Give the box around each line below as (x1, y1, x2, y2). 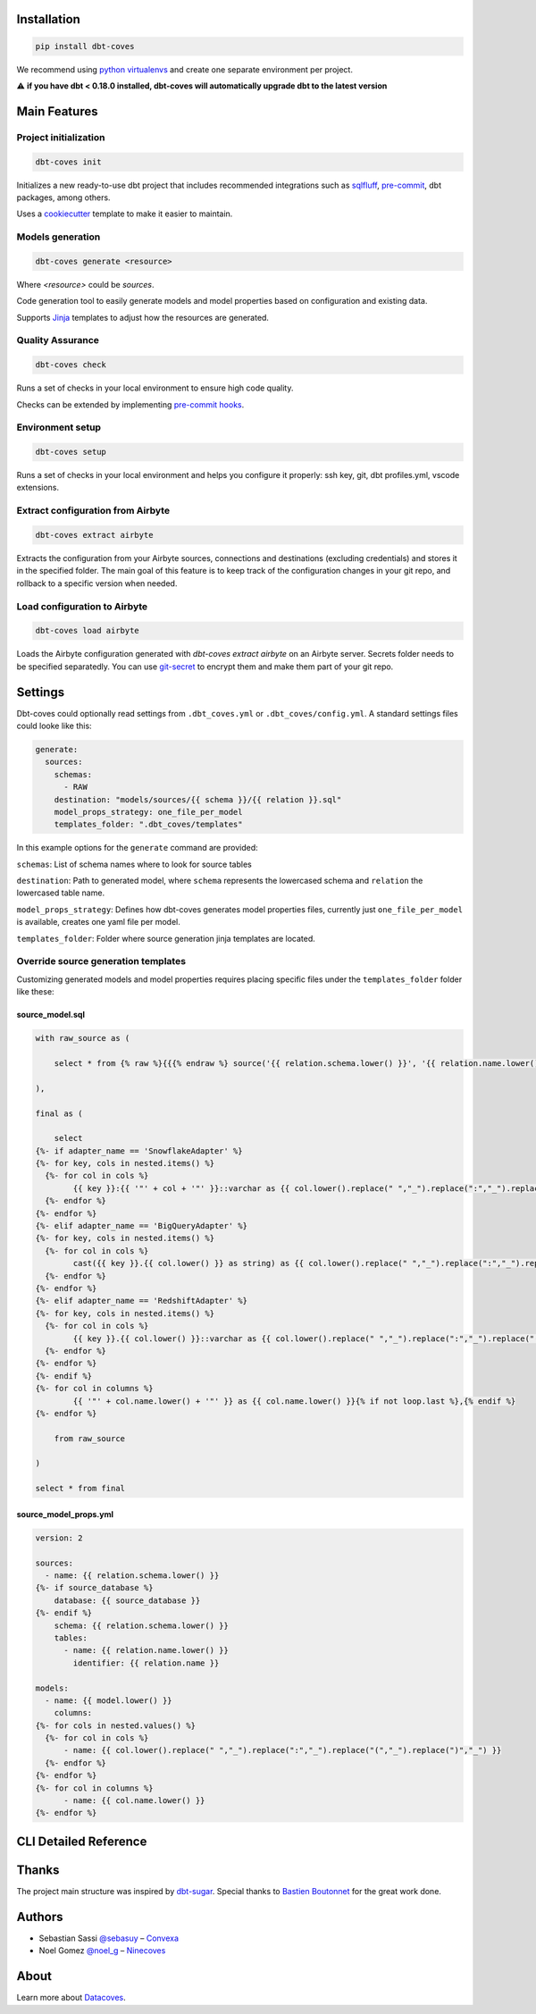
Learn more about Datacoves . (16, 1993, 126, 2003)
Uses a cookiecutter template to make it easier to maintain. (16, 208, 233, 219)
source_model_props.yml (16, 1508, 114, 1519)
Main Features (16, 104, 98, 119)
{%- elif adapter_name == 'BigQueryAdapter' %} (35, 1221, 247, 1231)
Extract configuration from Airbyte (16, 505, 170, 517)
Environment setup (16, 421, 102, 433)
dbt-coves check (35, 360, 107, 370)
